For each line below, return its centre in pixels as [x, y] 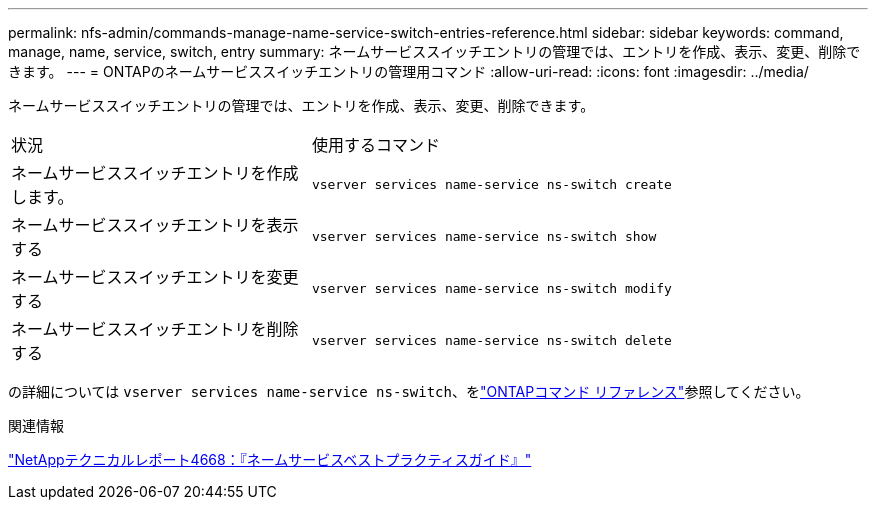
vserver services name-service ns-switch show [484, 236]
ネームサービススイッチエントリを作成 [155, 173]
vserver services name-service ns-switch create [491, 184]
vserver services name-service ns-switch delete [491, 340]
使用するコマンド [375, 145]
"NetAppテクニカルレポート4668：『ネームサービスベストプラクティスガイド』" [270, 459]
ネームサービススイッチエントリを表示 [155, 225]
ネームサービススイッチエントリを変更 [155, 277]
